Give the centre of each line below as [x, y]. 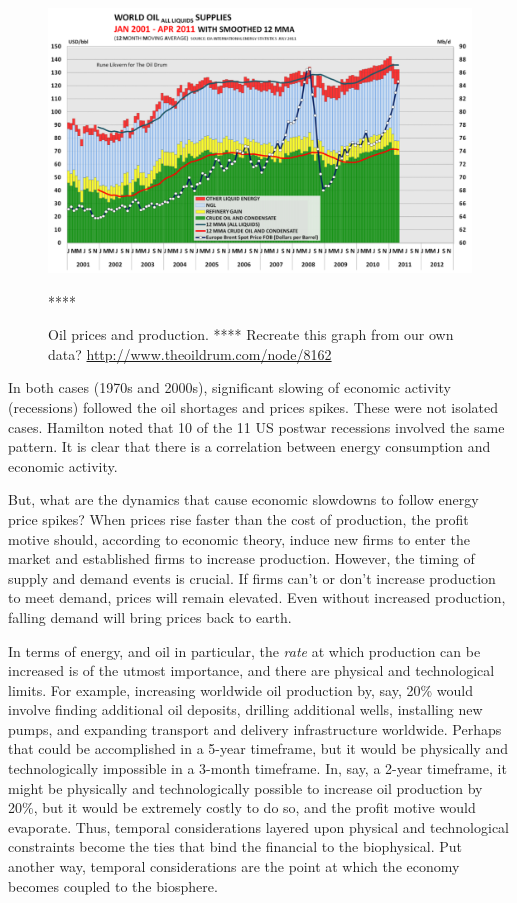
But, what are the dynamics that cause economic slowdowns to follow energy [243, 499]
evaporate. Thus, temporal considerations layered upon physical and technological [258, 826]
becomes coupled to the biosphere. [113, 885]
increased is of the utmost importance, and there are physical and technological [251, 670]
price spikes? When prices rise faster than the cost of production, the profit [238, 518]
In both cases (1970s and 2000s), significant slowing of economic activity [229, 387]
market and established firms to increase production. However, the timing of [241, 558]
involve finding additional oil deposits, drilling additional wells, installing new [245, 709]
